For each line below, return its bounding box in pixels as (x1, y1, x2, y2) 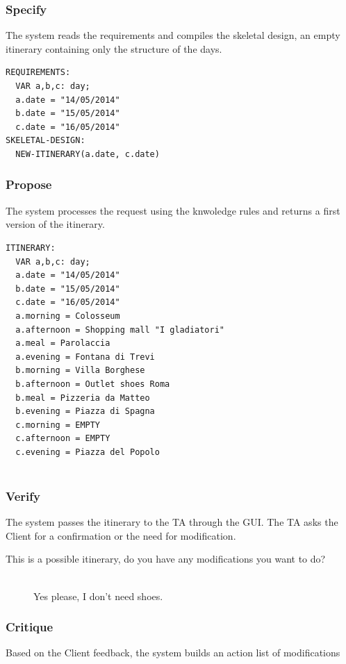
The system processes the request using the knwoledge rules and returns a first (6, 203, 340, 217)
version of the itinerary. (6, 217, 105, 231)
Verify (6, 487, 40, 504)
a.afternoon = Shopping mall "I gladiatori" (15, 324, 224, 335)
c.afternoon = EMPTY (15, 433, 110, 444)
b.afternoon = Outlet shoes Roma (15, 379, 170, 389)
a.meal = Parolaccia (15, 338, 110, 349)
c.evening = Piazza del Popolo (15, 447, 160, 457)
